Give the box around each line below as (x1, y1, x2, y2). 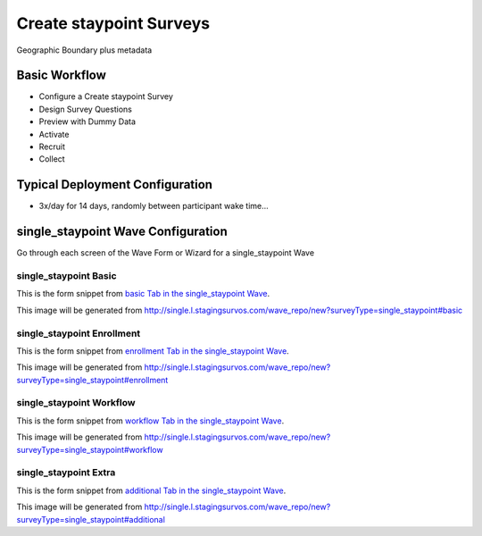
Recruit (38, 141, 66, 152)
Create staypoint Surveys (16, 13, 210, 33)
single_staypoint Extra (16, 466, 116, 479)
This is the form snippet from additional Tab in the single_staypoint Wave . (16, 485, 287, 496)
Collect (38, 154, 66, 164)
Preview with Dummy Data (38, 116, 137, 127)
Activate (38, 129, 70, 139)
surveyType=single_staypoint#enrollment (16, 374, 169, 385)
